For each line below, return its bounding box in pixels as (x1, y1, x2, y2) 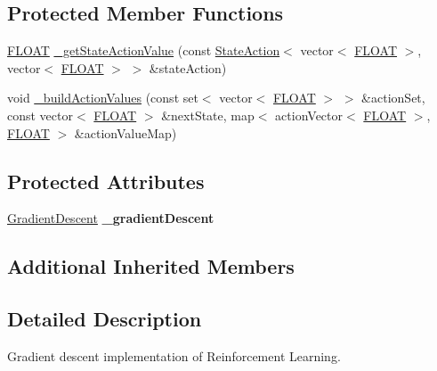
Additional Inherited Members (7, 252, 295, 280)
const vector (7, 105, 73, 124)
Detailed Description (7, 305, 202, 333)
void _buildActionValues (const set (7, 88, 198, 107)
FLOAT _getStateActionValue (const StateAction (7, 41, 280, 60)
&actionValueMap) (74, 123, 177, 142)
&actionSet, (361, 88, 425, 107)
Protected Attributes (7, 167, 205, 194)
